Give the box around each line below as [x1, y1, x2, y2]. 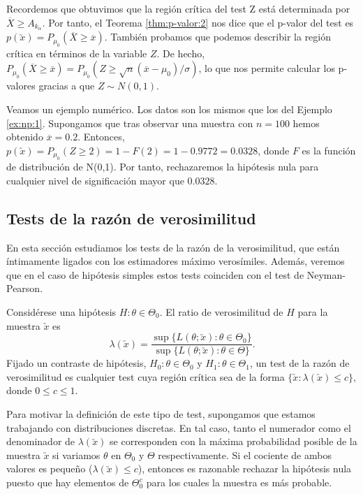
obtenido [6, 129, 43, 144]
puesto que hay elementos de [6, 475, 129, 489]
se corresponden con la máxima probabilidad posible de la [110, 434, 357, 449]
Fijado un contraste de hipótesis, [6, 356, 147, 370]
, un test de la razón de [249, 356, 350, 370]
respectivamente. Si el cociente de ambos [158, 447, 332, 462]
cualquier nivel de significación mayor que [6, 173, 184, 187]
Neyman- [306, 267, 346, 282]
